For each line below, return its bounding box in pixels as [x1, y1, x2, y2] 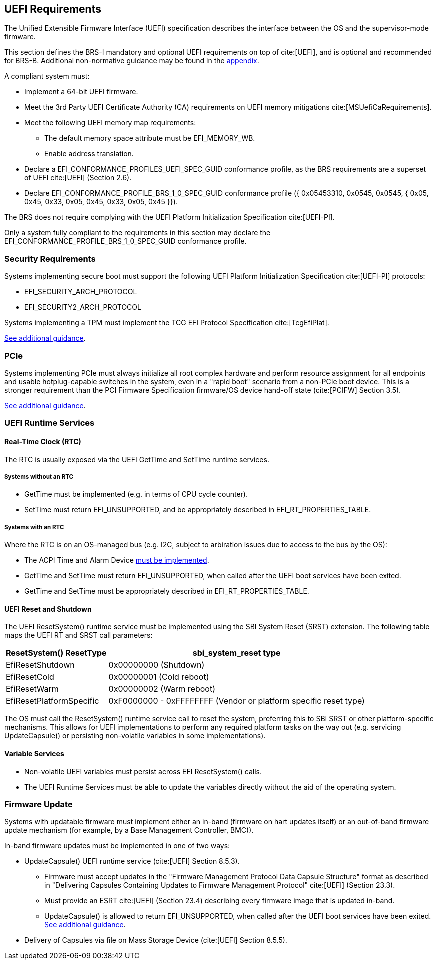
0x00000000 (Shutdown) [108, 660, 205, 670]
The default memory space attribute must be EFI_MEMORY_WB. [44, 134, 255, 143]
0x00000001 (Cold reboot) [108, 672, 209, 682]
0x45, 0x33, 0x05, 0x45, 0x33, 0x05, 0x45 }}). [24, 197, 178, 206]
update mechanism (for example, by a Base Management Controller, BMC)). [4, 826, 254, 835]
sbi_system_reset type [192, 648, 281, 658]
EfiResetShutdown [6, 660, 75, 670]
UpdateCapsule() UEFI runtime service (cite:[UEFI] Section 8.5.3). [24, 857, 240, 866]
